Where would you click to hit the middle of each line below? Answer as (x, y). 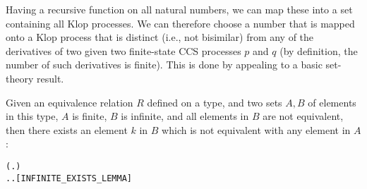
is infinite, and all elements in (185, 116)
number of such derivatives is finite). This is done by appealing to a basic (164, 65)
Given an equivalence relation (70, 102)
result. (50, 78)
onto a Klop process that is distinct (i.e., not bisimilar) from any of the (160, 37)
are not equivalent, (303, 116)
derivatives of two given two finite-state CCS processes (124, 50)
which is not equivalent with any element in (256, 129)
